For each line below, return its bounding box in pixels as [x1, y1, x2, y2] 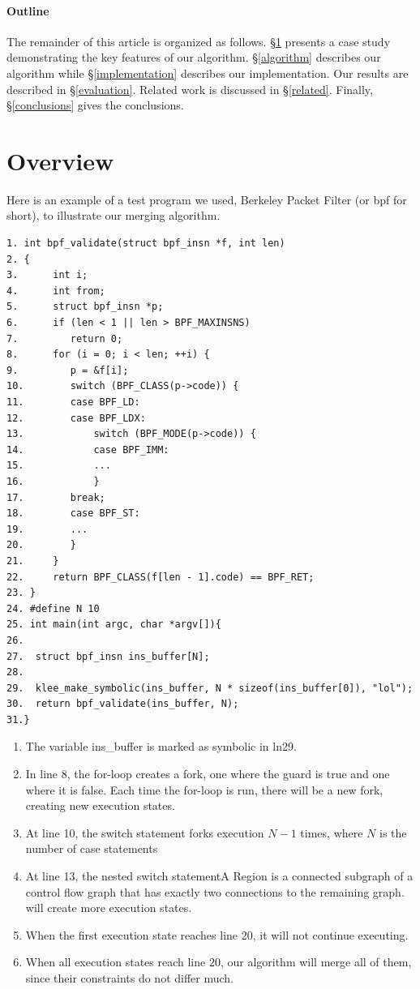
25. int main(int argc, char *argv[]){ [6, 619, 221, 631]
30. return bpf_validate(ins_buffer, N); [6, 698, 239, 710]
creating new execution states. [25, 797, 175, 814]
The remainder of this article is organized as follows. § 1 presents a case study [6, 32, 391, 49]
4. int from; [6, 285, 105, 297]
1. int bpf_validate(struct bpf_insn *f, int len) [6, 238, 285, 250]
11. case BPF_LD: [6, 396, 140, 409]
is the [379, 824, 407, 841]
